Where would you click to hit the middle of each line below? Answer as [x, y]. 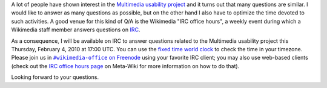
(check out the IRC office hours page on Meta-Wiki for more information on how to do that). [125, 66]
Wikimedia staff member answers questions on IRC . [76, 30]
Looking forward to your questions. [55, 77]
